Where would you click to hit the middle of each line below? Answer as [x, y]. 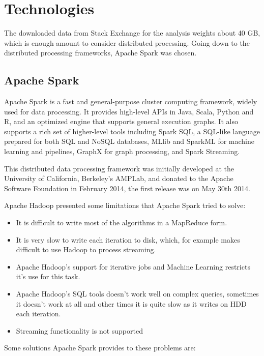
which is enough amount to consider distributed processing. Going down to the [127, 42]
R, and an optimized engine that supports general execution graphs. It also [121, 121]
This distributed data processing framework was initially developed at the [119, 168]
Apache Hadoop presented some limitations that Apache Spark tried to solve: [125, 205]
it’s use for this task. [48, 276]
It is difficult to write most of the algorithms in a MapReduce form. [122, 222]
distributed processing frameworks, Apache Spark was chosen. [100, 53]
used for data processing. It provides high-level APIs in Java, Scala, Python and [129, 111]
